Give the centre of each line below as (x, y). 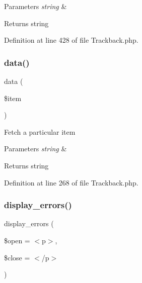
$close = (17, 257)
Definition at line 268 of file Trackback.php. (71, 182)
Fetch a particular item (40, 131)
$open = (17, 240)
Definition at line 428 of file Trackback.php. (71, 40)
